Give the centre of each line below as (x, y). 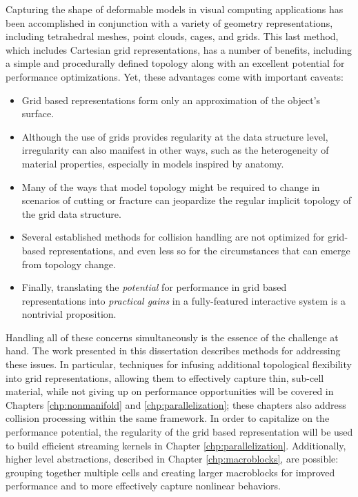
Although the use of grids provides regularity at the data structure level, (175, 136)
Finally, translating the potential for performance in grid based (154, 287)
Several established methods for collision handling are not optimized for (173, 237)
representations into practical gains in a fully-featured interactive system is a (183, 300)
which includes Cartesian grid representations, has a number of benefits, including (179, 49)
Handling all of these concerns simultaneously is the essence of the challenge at (172, 337)
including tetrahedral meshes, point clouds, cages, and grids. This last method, (172, 36)
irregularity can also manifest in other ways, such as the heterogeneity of (175, 150)
